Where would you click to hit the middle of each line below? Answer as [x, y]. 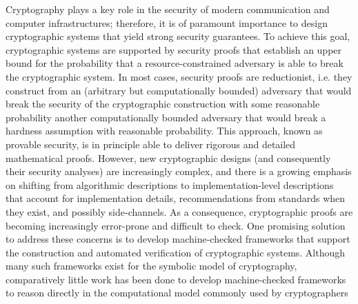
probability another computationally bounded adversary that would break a [166, 117]
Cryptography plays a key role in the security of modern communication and [168, 9]
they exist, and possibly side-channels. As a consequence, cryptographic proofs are [179, 211]
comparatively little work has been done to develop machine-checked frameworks [176, 279]
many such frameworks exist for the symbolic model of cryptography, [151, 266]
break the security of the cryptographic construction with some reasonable [163, 104]
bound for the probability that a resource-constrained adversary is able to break [175, 63]
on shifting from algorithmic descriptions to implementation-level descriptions [170, 184]
